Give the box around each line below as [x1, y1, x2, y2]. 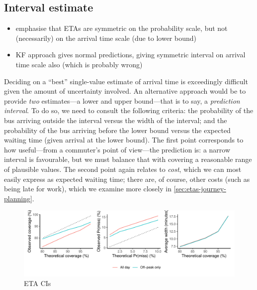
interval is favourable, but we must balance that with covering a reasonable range [4, 154, 252, 164]
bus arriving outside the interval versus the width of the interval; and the [4, 115, 227, 125]
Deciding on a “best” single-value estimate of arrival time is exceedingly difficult [4, 76, 248, 86]
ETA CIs [24, 278, 51, 289]
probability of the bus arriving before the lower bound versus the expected [4, 125, 231, 135]
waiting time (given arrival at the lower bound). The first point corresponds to [4, 135, 244, 145]
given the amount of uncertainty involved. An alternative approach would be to [4, 86, 246, 96]
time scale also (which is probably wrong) [15, 59, 143, 69]
